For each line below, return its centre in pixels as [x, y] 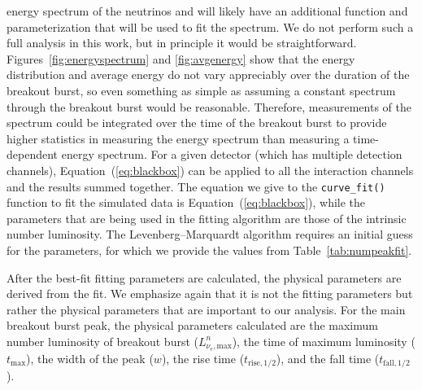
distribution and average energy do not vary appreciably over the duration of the [208, 74]
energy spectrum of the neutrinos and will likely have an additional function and [207, 11]
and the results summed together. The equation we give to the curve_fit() [196, 186]
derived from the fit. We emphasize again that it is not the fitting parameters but [210, 294]
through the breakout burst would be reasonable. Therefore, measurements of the [209, 106]
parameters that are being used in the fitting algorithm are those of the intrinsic [207, 218]
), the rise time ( [203, 358]
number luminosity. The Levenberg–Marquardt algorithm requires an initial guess [210, 234]
